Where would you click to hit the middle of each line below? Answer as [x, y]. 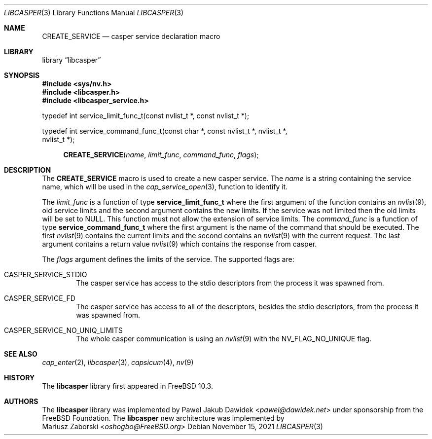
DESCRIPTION [28, 170]
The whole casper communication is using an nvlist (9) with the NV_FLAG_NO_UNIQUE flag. [224, 339]
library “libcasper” [72, 60]
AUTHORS [21, 401]
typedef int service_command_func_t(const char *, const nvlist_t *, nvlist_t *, [165, 131]
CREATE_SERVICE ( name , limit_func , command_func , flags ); [161, 155]
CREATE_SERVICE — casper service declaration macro [131, 36]
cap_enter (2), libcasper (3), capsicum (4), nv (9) [118, 362]
